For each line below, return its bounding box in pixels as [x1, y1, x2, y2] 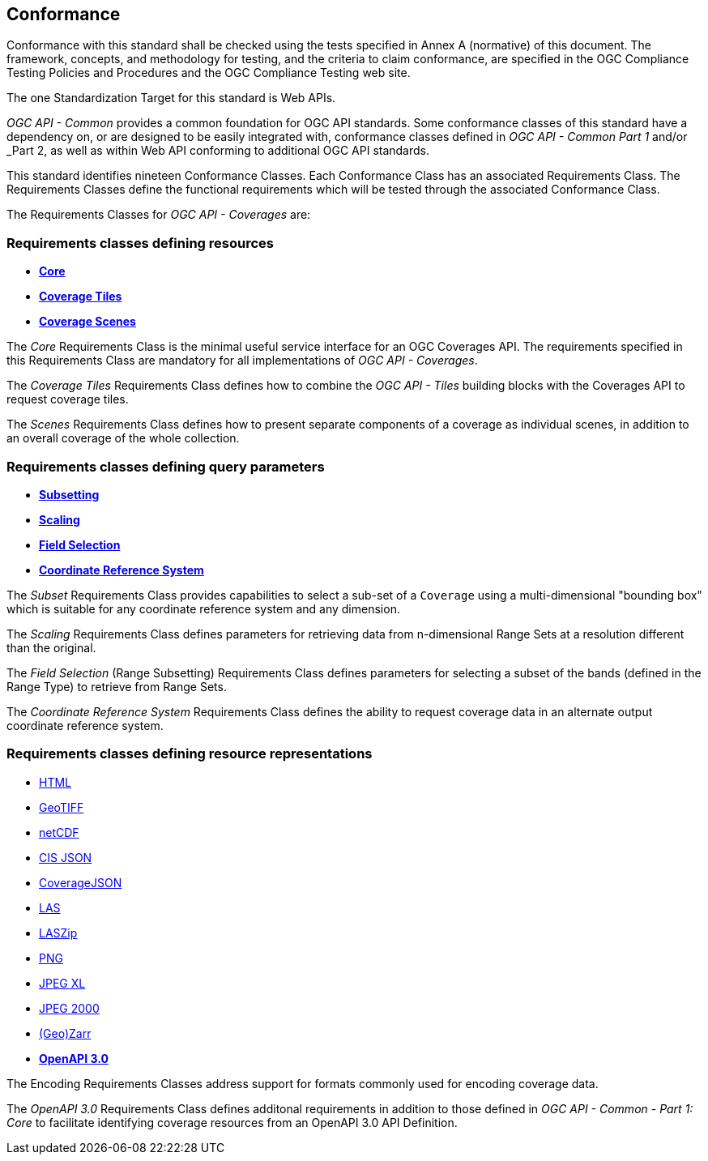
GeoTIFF [39, 800, 84, 814]
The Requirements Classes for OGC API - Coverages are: [6, 207, 311, 222]
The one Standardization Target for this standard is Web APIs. [6, 91, 336, 105]
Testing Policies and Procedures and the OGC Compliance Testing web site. [6, 66, 411, 80]
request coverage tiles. [6, 392, 129, 407]
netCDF [39, 825, 79, 839]
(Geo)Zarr [39, 1026, 92, 1040]
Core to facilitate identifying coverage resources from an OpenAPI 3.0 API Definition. [6, 1115, 458, 1129]
